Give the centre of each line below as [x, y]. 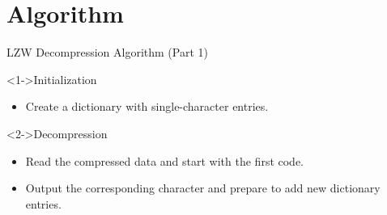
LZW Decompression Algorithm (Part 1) [107, 52]
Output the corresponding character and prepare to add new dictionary [203, 188]
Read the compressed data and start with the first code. [165, 160]
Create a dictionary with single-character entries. [147, 106]
